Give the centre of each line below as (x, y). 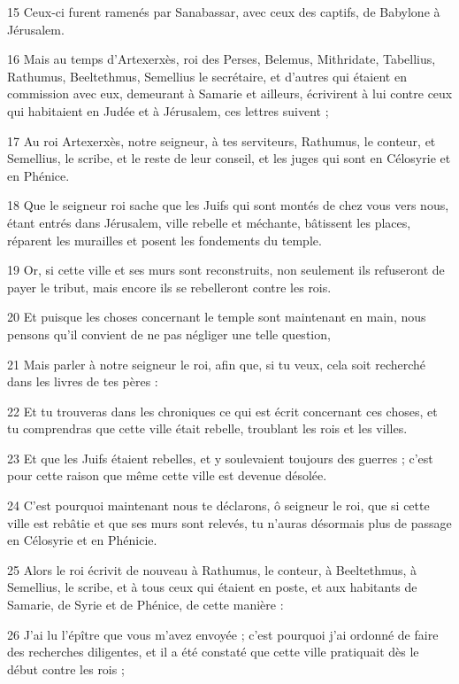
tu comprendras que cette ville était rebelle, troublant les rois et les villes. (207, 428)
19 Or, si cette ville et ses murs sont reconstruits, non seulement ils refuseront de (226, 270)
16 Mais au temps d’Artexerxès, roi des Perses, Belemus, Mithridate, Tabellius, (222, 59)
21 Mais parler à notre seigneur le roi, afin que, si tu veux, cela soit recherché (217, 364)
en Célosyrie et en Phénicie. (82, 540)
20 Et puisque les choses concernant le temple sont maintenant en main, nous (217, 317)
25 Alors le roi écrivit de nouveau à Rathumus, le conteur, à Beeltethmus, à (212, 569)
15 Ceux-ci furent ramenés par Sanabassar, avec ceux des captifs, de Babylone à (224, 12)
